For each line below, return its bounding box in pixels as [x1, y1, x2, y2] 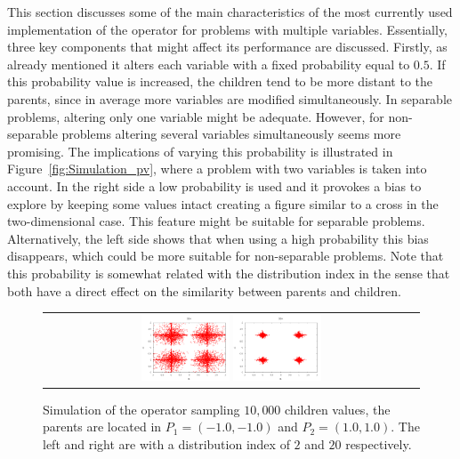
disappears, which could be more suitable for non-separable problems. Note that [7, 246, 444, 265]
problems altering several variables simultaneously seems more [61, 125, 401, 143]
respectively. [345, 434, 412, 453]
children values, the [285, 399, 391, 418]
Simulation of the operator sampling [43, 399, 240, 418]
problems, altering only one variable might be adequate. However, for [7, 107, 384, 125]
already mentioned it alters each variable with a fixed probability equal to [7, 54, 410, 73]
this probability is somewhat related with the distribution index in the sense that [7, 263, 450, 282]
